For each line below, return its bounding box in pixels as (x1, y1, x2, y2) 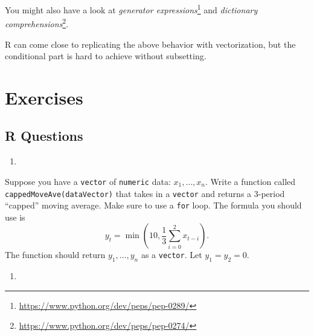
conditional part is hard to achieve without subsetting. (5, 50, 207, 62)
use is (5, 210, 25, 223)
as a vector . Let (141, 248, 202, 261)
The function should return (5, 248, 106, 261)
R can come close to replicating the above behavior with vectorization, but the (5, 37, 296, 50)
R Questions (5, 126, 83, 145)
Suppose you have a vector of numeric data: (5, 175, 171, 187)
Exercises (5, 85, 83, 109)
